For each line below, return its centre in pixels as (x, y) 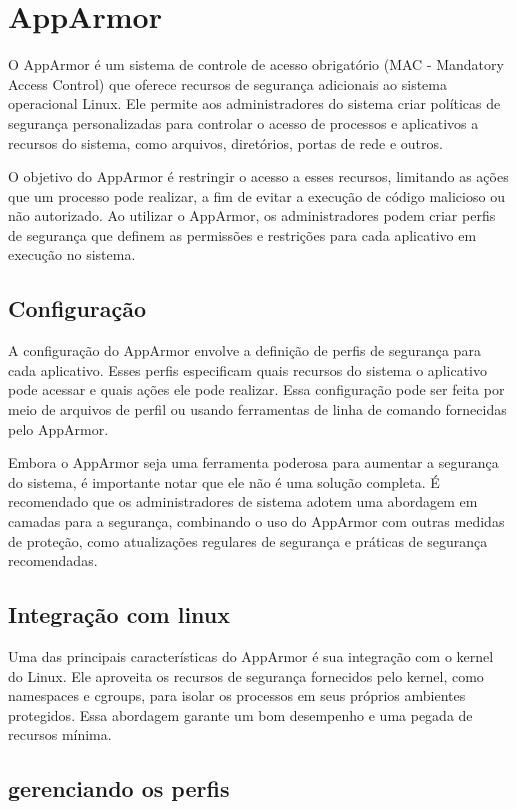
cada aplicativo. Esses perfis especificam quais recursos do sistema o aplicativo (247, 369)
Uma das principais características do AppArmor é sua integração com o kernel (251, 656)
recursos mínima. (60, 734)
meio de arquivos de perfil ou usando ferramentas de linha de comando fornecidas (257, 409)
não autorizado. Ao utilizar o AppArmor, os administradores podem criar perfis (252, 215)
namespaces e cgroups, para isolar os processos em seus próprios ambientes (237, 695)
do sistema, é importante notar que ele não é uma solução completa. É (224, 481)
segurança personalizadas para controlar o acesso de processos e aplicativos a (243, 122)
